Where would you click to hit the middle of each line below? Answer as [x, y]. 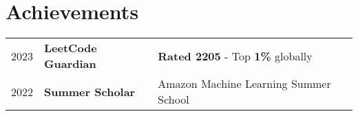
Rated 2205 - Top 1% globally [235, 56]
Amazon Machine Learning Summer [244, 84]
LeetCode [71, 48]
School [173, 100]
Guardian [70, 64]
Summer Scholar [90, 91]
